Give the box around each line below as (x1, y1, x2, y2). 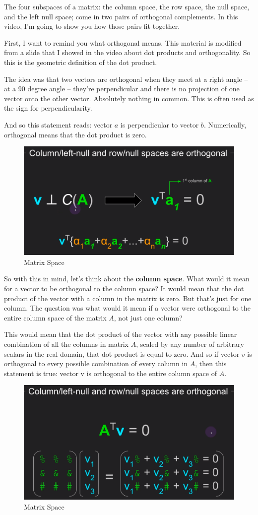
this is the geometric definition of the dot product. (4, 57, 157, 67)
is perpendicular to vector (120, 119, 199, 129)
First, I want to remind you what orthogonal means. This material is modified (4, 37, 242, 48)
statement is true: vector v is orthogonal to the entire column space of (4, 368, 217, 378)
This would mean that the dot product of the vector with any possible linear (4, 329, 237, 339)
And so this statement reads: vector (4, 119, 113, 129)
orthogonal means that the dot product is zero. (4, 129, 147, 139)
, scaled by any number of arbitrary (136, 338, 244, 349)
